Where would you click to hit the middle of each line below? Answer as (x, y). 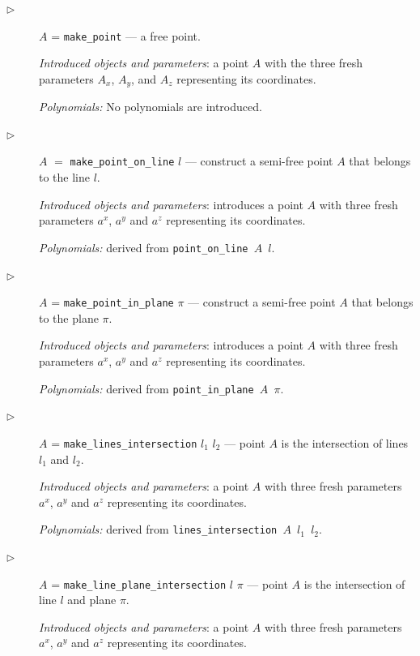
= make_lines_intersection (124, 442)
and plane (92, 600)
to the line (64, 177)
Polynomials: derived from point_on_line (144, 247)
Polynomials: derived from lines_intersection (158, 529)
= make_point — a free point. (126, 35)
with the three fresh (314, 63)
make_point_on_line (122, 163)
